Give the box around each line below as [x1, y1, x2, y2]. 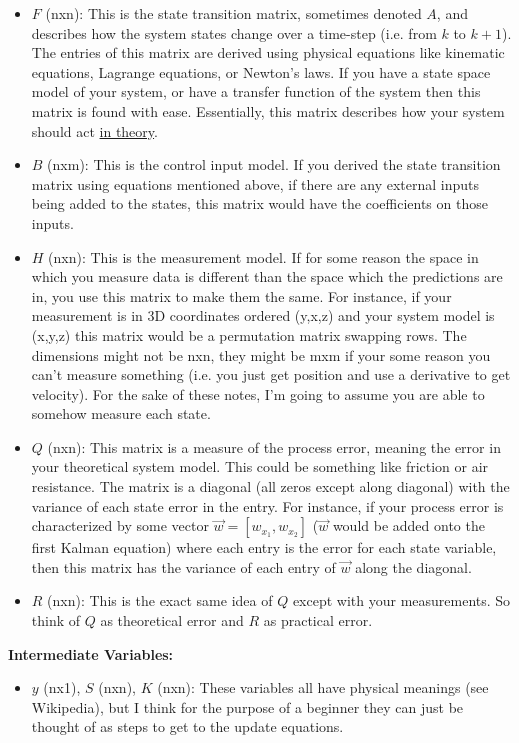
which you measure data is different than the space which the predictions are [31, 266, 503, 287]
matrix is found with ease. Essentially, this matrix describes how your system [31, 100, 505, 121]
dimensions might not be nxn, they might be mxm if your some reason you [31, 344, 491, 365]
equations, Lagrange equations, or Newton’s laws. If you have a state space [31, 61, 491, 82]
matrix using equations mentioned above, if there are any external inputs [31, 173, 480, 194]
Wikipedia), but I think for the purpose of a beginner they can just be [31, 696, 464, 717]
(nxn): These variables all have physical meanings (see [157, 677, 489, 698]
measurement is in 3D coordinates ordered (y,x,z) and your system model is [31, 305, 495, 326]
